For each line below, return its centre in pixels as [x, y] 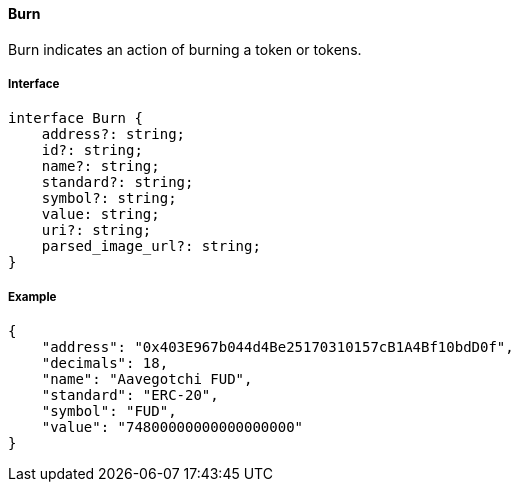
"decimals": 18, [105, 363]
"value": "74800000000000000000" [172, 427]
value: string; [100, 214]
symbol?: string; [109, 198]
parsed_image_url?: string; [151, 246]
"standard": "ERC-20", [130, 395]
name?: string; [100, 166]
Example [32, 296]
